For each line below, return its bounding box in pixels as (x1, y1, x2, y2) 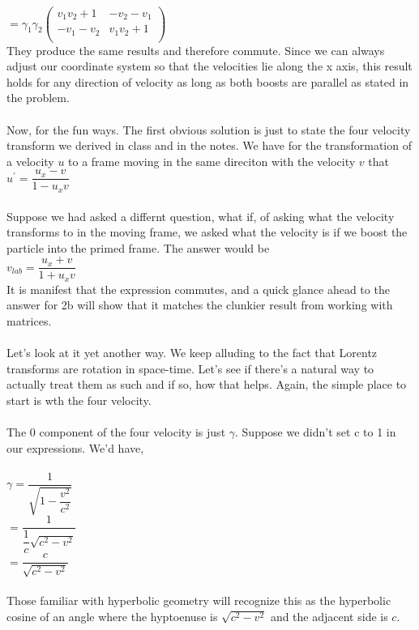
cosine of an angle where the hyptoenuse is (6, 608, 218, 624)
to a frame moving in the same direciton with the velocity (68, 152, 356, 169)
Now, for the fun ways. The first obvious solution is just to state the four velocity (6, 121, 411, 138)
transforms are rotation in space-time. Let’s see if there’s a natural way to (6, 360, 374, 377)
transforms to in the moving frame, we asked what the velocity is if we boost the (6, 223, 408, 241)
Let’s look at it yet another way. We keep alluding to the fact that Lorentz (6, 344, 378, 361)
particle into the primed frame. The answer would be (6, 239, 270, 256)
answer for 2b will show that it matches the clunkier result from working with (6, 296, 393, 313)
